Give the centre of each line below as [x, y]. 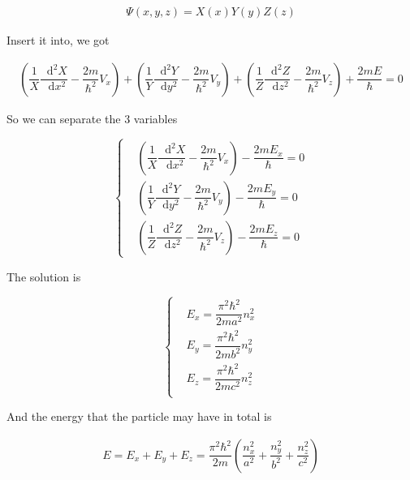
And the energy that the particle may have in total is [139, 416]
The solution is [44, 276]
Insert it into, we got [58, 40]
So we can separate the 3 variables [92, 118]
